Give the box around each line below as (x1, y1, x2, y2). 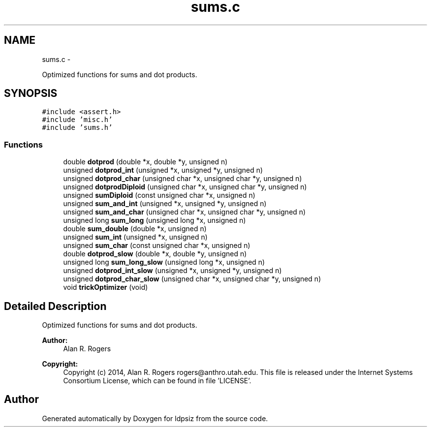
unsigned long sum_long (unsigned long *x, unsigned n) (63, 216, 246, 225)
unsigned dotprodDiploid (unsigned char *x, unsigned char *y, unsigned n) (63, 183, 307, 191)
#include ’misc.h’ (42, 116, 113, 124)
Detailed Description (4, 300, 107, 312)
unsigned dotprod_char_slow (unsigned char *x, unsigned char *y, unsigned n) (63, 275, 321, 283)
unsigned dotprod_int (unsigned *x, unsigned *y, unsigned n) (63, 166, 263, 175)
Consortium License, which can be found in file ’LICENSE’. (63, 376, 251, 385)
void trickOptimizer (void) (63, 283, 148, 292)
